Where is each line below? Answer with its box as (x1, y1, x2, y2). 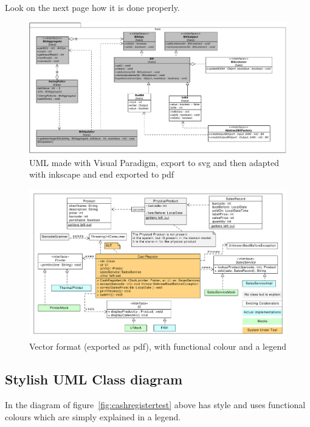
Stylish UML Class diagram (5, 370, 183, 389)
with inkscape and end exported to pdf (29, 168, 174, 181)
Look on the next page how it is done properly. (5, 1, 180, 13)
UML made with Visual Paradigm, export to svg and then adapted (29, 156, 279, 168)
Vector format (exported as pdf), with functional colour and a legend (29, 340, 287, 353)
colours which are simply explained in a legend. (5, 410, 181, 423)
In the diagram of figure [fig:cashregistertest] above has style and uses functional (5, 398, 306, 411)
